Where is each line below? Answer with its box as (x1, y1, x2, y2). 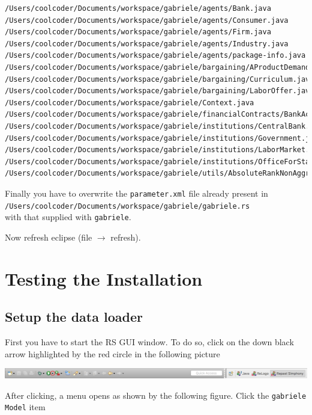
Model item (5, 401, 46, 413)
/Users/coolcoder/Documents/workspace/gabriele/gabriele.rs (5, 201, 250, 211)
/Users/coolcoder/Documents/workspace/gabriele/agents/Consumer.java (5, 16, 289, 25)
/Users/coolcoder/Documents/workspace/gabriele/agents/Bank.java (5, 4, 271, 13)
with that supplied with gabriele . (5, 211, 131, 223)
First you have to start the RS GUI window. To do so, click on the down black (5, 336, 294, 348)
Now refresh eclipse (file (5, 230, 92, 243)
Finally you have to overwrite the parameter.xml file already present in (5, 186, 268, 199)
